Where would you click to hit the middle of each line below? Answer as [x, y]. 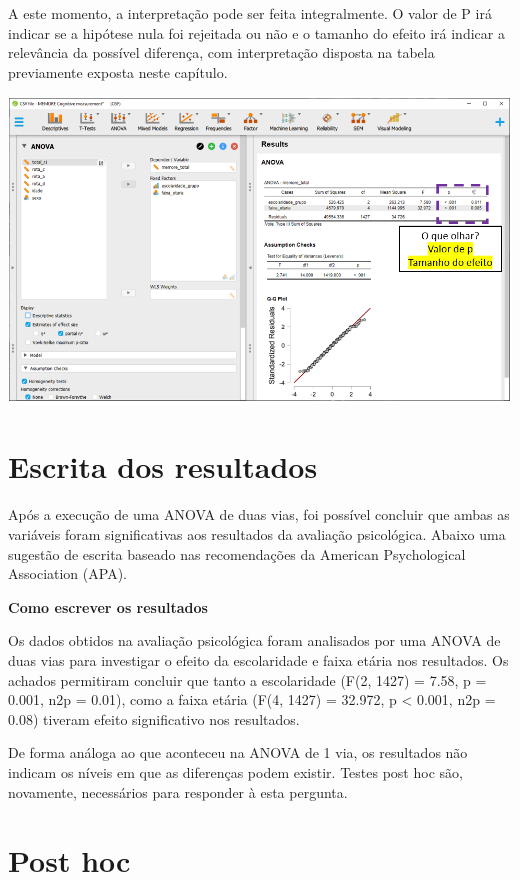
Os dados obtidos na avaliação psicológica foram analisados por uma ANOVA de [254, 640]
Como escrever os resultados [108, 606]
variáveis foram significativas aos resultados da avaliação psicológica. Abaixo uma [257, 533]
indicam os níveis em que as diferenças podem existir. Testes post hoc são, [235, 771]
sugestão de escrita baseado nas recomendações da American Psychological [237, 553]
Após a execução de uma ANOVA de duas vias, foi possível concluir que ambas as [259, 514]
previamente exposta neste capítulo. [118, 71]
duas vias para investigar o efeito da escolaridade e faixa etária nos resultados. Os [258, 659]
